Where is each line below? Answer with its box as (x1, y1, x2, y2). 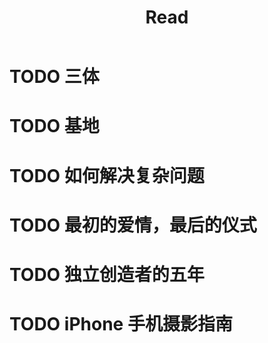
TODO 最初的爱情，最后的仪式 (9, 214, 257, 236)
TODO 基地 (9, 115, 100, 138)
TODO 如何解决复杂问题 (9, 164, 205, 187)
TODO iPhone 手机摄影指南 (9, 313, 233, 336)
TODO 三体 (9, 66, 100, 88)
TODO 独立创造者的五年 (9, 263, 205, 286)
